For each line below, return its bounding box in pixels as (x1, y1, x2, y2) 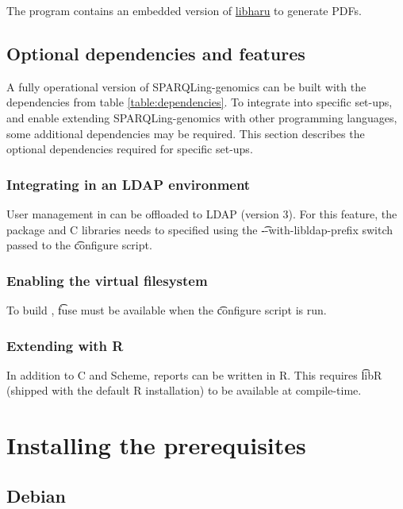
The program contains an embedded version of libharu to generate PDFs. (6, 2, 362, 18)
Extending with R (6, 335, 124, 355)
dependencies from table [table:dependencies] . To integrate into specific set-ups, (6, 94, 393, 110)
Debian (6, 483, 66, 507)
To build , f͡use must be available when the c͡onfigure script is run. (6, 301, 327, 318)
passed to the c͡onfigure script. (6, 237, 152, 253)
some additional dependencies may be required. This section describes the (6, 125, 365, 141)
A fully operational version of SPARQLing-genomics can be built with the (6, 78, 367, 94)
